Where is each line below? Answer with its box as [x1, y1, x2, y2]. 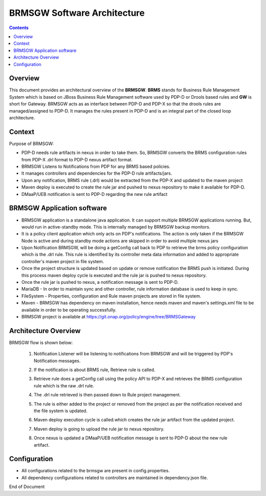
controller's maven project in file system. [21, 258, 104, 264]
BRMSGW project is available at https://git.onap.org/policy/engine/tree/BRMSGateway [21, 313, 196, 319]
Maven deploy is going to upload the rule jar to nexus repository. [33, 426, 165, 432]
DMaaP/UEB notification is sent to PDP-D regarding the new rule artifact [21, 191, 167, 197]
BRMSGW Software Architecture [9, 7, 145, 18]
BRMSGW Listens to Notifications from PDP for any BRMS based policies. [21, 163, 171, 170]
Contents [9, 25, 29, 31]
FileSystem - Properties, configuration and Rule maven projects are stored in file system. [21, 293, 201, 299]
